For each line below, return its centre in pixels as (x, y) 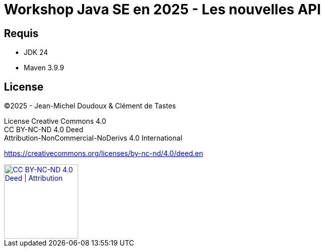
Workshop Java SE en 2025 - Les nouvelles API (162, 9)
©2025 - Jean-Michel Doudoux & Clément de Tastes (90, 106)
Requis (21, 33)
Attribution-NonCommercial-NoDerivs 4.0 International (93, 138)
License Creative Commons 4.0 (55, 121)
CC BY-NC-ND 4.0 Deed (44, 130)
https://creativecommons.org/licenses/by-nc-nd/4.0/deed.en (104, 153)
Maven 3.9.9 (44, 68)
